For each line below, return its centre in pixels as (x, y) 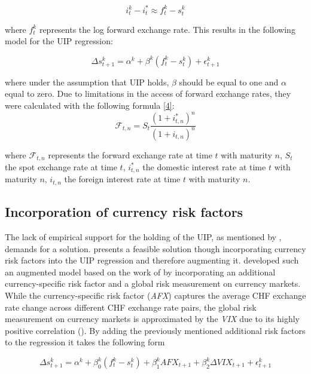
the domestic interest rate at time (204, 166)
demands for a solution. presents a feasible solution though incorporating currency (155, 248)
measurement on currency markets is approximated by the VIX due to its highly (152, 319)
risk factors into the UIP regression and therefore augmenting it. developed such (152, 260)
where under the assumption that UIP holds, (87, 82)
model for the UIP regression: (59, 41)
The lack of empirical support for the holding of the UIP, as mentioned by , (143, 237)
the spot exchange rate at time (61, 166)
